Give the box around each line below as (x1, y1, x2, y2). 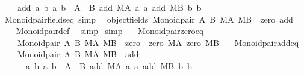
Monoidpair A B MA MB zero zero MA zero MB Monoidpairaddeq (17, 36, 299, 48)
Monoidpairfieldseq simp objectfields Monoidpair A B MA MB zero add (4, 13, 293, 25)
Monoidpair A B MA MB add (17, 48, 139, 60)
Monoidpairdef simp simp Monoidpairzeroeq (16, 24, 204, 37)
